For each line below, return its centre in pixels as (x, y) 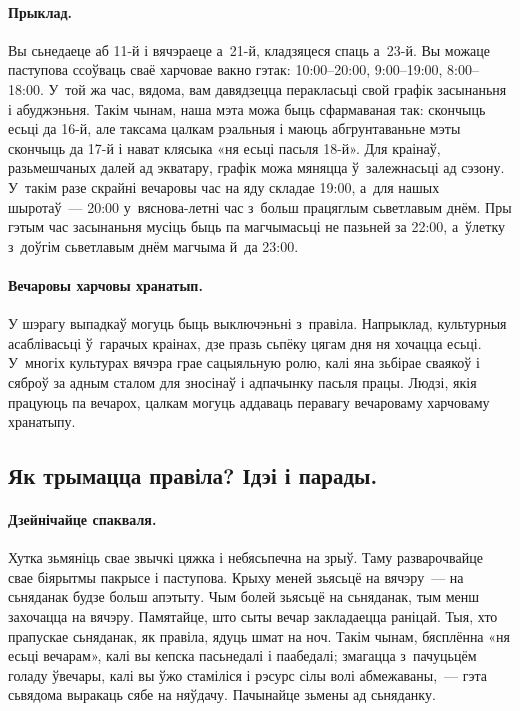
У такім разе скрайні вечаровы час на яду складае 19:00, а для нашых (224, 186)
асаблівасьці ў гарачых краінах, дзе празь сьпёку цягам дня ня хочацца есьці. (245, 342)
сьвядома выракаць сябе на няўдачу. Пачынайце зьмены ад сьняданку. (222, 694)
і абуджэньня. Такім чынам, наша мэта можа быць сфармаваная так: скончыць (247, 108)
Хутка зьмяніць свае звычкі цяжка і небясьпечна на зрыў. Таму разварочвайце (245, 557)
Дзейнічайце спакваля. (82, 519)
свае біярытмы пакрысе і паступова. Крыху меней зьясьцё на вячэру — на (236, 576)
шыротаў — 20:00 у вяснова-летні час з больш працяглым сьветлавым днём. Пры (260, 206)
